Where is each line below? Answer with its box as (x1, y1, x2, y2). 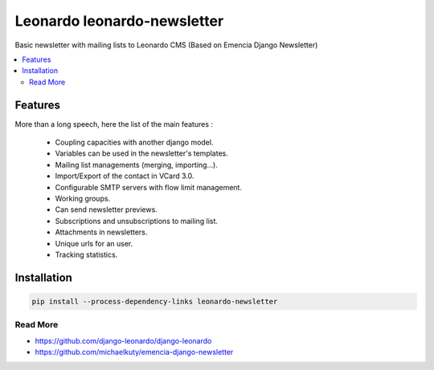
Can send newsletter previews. (55, 205, 158, 214)
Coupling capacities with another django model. (55, 137, 214, 148)
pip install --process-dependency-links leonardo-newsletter (31, 297, 278, 306)
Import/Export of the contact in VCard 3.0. (55, 171, 194, 181)
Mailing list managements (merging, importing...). (55, 160, 219, 169)
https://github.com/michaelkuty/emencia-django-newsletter (35, 348, 234, 357)
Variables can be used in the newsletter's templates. (55, 148, 228, 158)
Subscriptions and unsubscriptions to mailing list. (55, 216, 219, 226)
